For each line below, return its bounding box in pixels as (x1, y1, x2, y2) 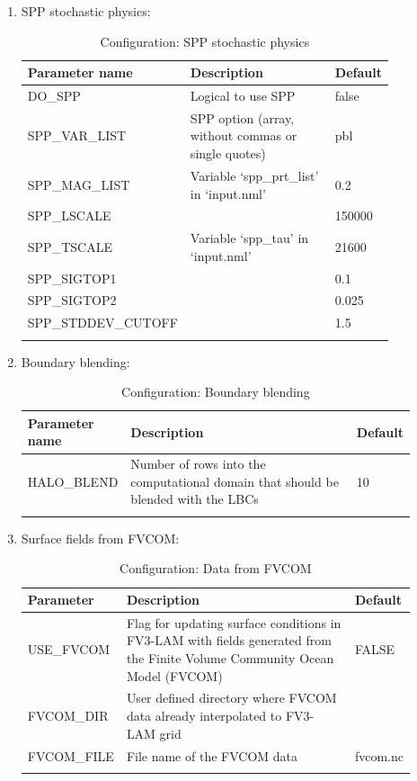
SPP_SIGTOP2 (27, 291, 117, 310)
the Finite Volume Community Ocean (126, 649, 334, 668)
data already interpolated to (126, 706, 282, 725)
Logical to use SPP (190, 86, 296, 105)
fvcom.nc (354, 746, 404, 765)
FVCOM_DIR (27, 706, 109, 725)
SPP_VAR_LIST (27, 126, 127, 145)
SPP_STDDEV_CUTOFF (27, 313, 178, 332)
